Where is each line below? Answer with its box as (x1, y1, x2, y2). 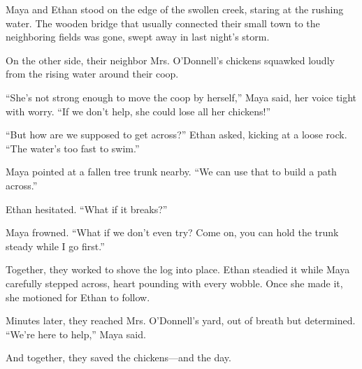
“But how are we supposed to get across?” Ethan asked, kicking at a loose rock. (6, 127, 347, 142)
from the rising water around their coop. (6, 66, 179, 81)
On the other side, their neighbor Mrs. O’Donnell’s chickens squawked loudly (6, 52, 335, 67)
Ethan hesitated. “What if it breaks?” (6, 201, 168, 216)
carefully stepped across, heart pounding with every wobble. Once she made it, (6, 275, 343, 290)
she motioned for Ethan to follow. (6, 289, 150, 304)
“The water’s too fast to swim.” (6, 140, 140, 155)
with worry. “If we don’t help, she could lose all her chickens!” (6, 103, 271, 118)
